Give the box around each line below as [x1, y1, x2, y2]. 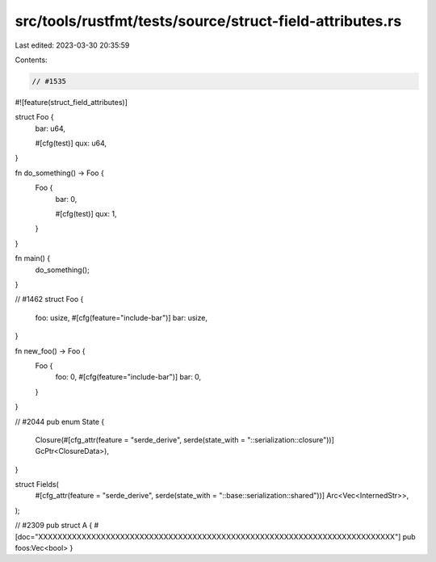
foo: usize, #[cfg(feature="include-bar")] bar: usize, [35, 312, 208, 322]
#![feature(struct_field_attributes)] [15, 97, 128, 107]
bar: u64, [35, 124, 66, 133]
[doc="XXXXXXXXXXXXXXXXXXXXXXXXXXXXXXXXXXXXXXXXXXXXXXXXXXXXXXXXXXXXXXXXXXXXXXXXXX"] [15, 531, 401, 541]
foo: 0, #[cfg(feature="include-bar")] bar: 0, [55, 372, 202, 382]
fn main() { [15, 254, 51, 263]
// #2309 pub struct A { [15, 521, 93, 531]
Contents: [15, 55, 48, 65]
